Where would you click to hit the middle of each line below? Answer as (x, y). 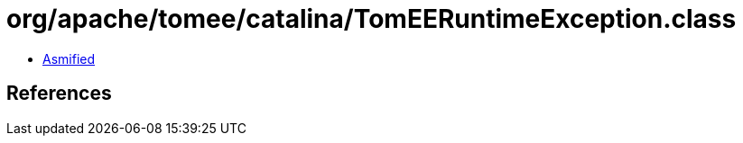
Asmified (69, 58)
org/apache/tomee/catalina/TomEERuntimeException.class (371, 19)
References (59, 94)
